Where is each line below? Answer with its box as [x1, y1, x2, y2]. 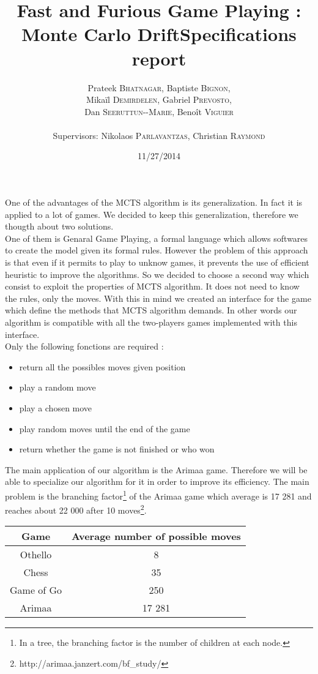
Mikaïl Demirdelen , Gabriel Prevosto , [86, 93, 232, 106]
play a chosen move [19, 401, 92, 414]
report [131, 45, 187, 70]
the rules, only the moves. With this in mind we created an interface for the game [5, 291, 311, 304]
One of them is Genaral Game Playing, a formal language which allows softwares [5, 231, 308, 244]
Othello [20, 547, 52, 562]
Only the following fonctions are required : [5, 340, 164, 353]
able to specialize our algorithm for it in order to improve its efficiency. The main [5, 475, 309, 488]
